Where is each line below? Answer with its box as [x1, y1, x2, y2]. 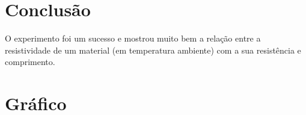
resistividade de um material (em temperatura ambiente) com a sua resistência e [5, 43, 301, 56]
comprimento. [5, 55, 55, 68]
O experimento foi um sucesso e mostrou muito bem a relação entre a [5, 32, 261, 45]
